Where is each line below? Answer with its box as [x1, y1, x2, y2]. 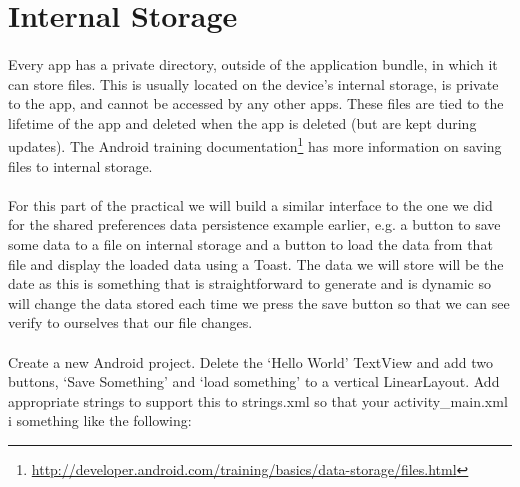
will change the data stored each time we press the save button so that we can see [8, 292, 510, 313]
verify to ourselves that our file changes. [8, 312, 253, 333]
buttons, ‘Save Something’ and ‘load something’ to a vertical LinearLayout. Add [8, 371, 500, 392]
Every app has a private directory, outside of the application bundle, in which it [8, 53, 498, 74]
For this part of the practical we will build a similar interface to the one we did [8, 194, 493, 215]
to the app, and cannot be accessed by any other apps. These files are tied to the [8, 93, 504, 114]
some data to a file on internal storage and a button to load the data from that [8, 233, 493, 254]
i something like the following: [8, 410, 192, 431]
